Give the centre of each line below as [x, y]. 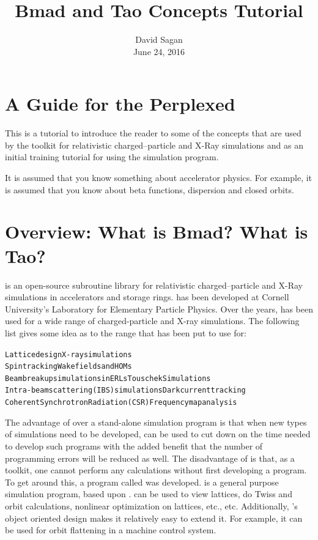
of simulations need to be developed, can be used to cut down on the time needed [158, 434]
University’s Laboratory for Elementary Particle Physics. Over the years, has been [159, 309]
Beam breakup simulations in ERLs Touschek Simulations [108, 378]
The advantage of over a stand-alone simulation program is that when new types [156, 422]
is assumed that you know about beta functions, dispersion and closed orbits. [150, 189]
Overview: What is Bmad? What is [157, 231]
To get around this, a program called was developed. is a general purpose [142, 482]
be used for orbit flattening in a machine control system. [111, 530]
